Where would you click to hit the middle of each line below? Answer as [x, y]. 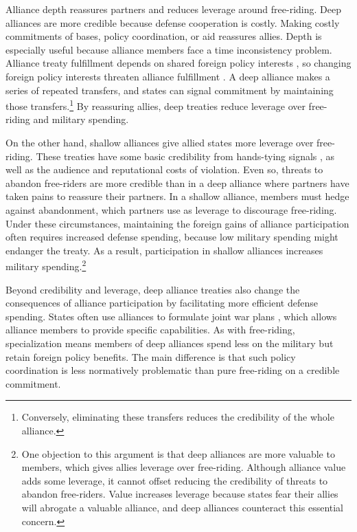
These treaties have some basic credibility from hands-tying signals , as [185, 156]
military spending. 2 [46, 265]
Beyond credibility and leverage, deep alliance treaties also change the [153, 289]
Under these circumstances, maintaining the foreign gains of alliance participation [177, 223]
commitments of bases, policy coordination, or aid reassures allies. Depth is [164, 36]
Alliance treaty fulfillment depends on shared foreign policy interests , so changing [178, 63]
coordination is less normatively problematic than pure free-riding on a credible [173, 370]
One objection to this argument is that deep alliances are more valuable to [178, 453]
